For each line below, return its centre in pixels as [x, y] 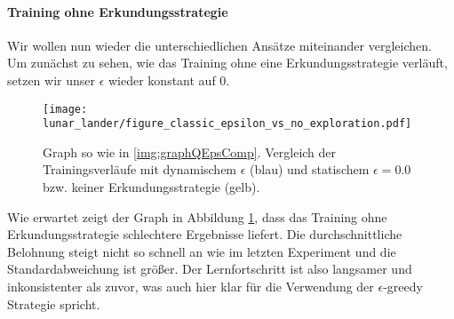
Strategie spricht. [54, 303]
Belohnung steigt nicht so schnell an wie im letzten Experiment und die [202, 251]
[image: [65, 109]
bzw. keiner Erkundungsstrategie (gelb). [151, 187]
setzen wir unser [51, 80]
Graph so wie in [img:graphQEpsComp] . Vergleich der [190, 152]
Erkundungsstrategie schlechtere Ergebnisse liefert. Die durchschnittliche [205, 234]
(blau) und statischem [310, 169]
